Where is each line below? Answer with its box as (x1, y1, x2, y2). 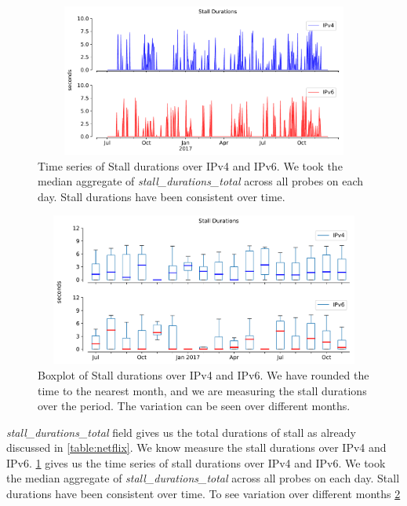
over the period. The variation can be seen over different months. (38, 398, 351, 414)
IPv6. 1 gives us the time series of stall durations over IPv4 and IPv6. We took (6, 454, 386, 471)
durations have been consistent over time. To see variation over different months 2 (6, 486, 401, 502)
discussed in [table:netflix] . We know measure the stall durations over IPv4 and (6, 439, 387, 456)
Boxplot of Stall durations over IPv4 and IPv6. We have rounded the (38, 366, 369, 383)
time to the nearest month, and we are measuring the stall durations (38, 382, 367, 398)
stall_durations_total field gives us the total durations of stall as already (6, 423, 356, 440)
